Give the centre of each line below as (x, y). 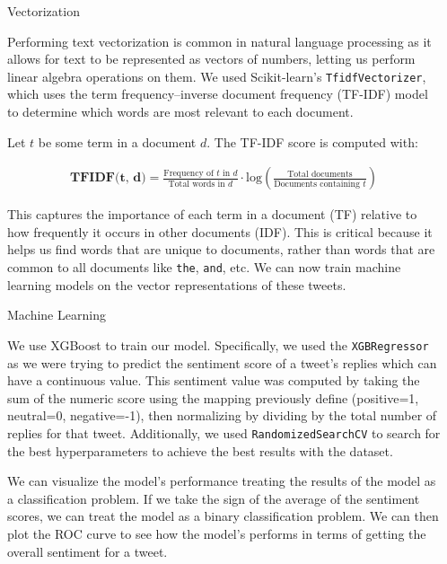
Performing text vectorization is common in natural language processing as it (219, 41)
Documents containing (317, 184)
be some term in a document (117, 141)
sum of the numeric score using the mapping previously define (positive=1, (213, 397)
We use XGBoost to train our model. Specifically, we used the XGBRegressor (218, 344)
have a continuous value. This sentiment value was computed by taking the (214, 380)
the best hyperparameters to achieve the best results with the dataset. (200, 450)
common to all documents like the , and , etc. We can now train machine (204, 267)
